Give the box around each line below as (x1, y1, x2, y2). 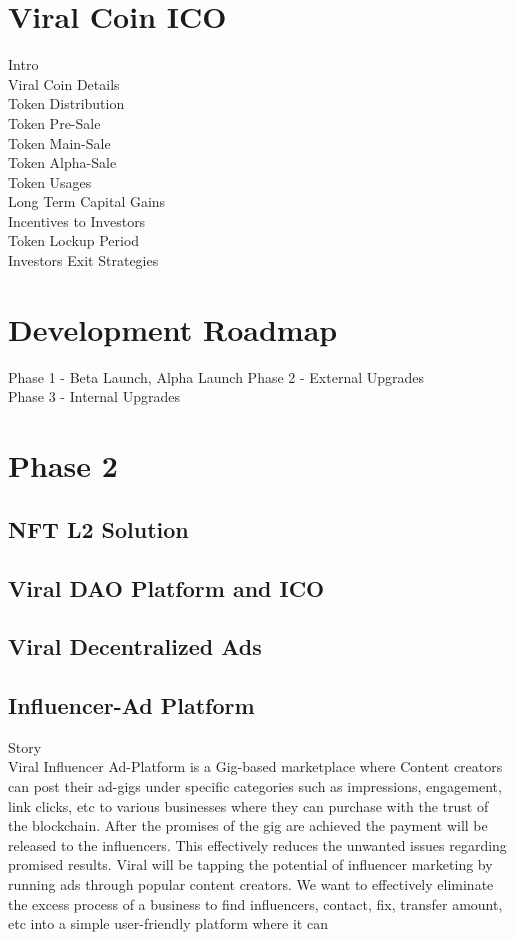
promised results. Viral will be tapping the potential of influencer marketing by (8, 854, 493, 875)
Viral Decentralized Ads (8, 631, 262, 662)
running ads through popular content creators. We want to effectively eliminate (8, 874, 494, 895)
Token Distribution (8, 93, 125, 114)
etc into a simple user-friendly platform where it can (8, 913, 328, 934)
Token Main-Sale (8, 132, 111, 153)
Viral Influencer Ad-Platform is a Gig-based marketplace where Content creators (8, 756, 503, 777)
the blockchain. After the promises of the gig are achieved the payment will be (8, 815, 488, 836)
